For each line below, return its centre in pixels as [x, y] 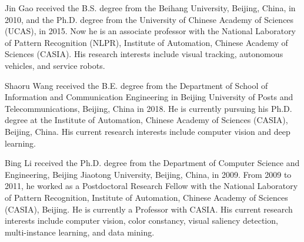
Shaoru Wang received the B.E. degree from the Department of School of [136, 85]
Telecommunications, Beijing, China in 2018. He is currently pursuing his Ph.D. [148, 108]
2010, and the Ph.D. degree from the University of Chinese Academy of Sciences [149, 19]
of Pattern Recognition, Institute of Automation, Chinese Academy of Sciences [146, 197]
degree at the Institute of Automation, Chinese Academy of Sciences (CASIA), [146, 120]
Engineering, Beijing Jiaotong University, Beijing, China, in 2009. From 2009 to [148, 174]
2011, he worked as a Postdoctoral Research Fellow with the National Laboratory [151, 186]
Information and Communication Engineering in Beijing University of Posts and [149, 97]
